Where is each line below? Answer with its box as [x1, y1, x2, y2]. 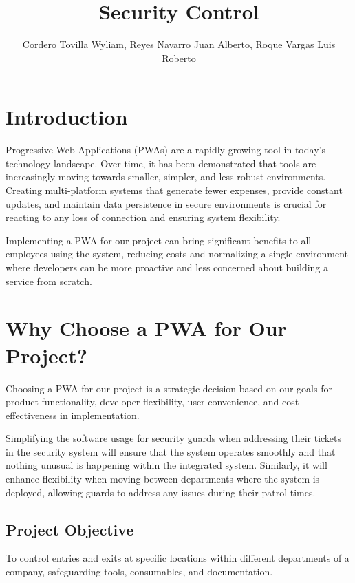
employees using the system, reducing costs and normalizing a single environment [6, 246, 349, 261]
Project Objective [6, 518, 134, 540]
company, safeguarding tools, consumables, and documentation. [6, 564, 273, 579]
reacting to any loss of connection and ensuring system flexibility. [6, 210, 281, 224]
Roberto [162, 50, 196, 65]
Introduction [6, 103, 128, 131]
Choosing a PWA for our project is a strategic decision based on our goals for [6, 381, 332, 395]
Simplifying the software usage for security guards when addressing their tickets [6, 431, 342, 445]
